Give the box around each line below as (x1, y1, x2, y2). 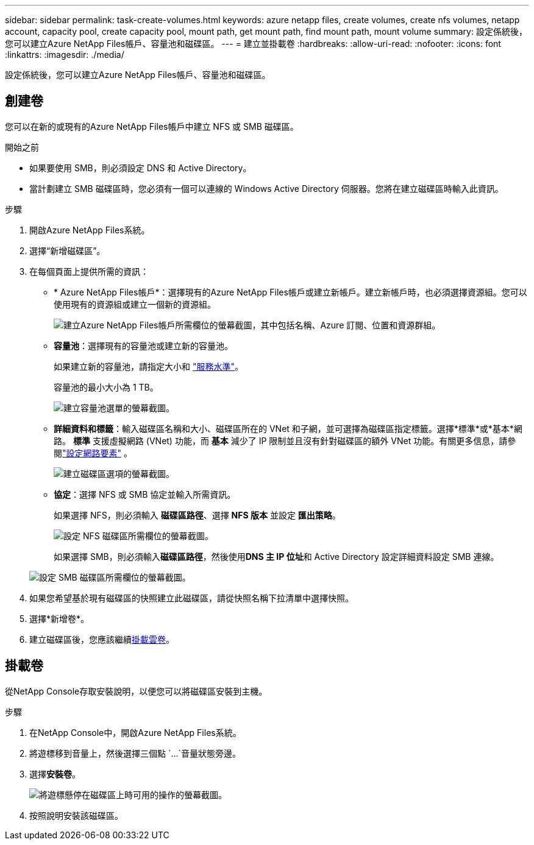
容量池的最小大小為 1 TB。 (54, 381, 158, 392)
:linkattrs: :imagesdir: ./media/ (5, 49, 124, 60)
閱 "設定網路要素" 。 (54, 447, 132, 458)
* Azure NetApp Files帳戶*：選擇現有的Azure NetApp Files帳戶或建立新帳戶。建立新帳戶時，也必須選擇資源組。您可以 (54, 286, 527, 297)
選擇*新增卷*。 (29, 613, 90, 624)
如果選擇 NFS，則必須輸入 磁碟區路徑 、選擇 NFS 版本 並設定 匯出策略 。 (54, 509, 341, 520)
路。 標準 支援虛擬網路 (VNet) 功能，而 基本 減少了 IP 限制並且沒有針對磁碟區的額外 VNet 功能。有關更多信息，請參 (54, 435, 516, 446)
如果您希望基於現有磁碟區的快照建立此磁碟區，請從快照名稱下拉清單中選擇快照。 (29, 592, 354, 603)
